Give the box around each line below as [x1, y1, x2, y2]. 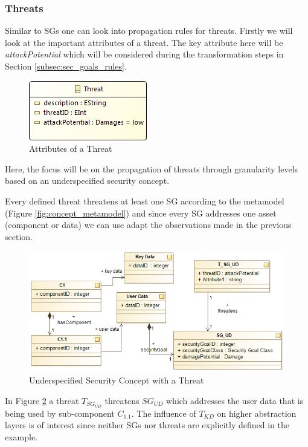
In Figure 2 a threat [5, 394, 79, 407]
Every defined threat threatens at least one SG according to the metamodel [5, 194, 284, 207]
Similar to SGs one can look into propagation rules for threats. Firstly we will [5, 24, 293, 37]
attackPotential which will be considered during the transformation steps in [5, 48, 284, 60]
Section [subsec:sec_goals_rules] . [5, 60, 127, 72]
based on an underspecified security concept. [5, 174, 170, 187]
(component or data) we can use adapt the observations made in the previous [5, 218, 292, 231]
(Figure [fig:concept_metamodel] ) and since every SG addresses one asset [5, 206, 277, 219]
